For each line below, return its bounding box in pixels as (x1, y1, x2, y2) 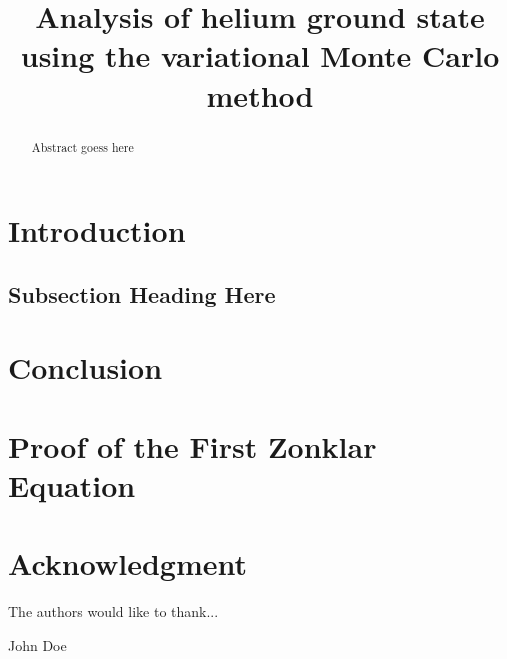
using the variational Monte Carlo (20, 35, 500, 76)
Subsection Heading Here (8, 278, 276, 309)
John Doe (8, 634, 67, 655)
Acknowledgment (8, 543, 247, 584)
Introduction (8, 210, 186, 251)
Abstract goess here (31, 138, 134, 155)
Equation (8, 464, 136, 505)
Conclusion (8, 347, 163, 388)
